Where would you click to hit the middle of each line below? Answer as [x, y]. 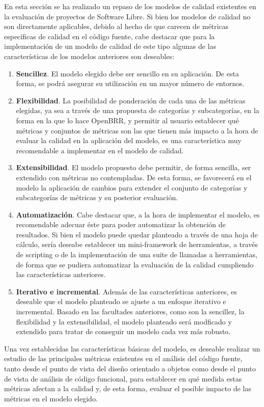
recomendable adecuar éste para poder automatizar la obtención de [121, 224]
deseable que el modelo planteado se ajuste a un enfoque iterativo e [121, 301]
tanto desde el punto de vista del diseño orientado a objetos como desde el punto [130, 368]
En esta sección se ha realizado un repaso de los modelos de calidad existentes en [130, 6]
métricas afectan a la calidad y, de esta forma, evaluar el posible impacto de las [128, 388]
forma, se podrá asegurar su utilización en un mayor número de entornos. [130, 83]
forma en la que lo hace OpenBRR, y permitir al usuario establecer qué [127, 120]
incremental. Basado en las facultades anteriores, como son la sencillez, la [130, 311]
